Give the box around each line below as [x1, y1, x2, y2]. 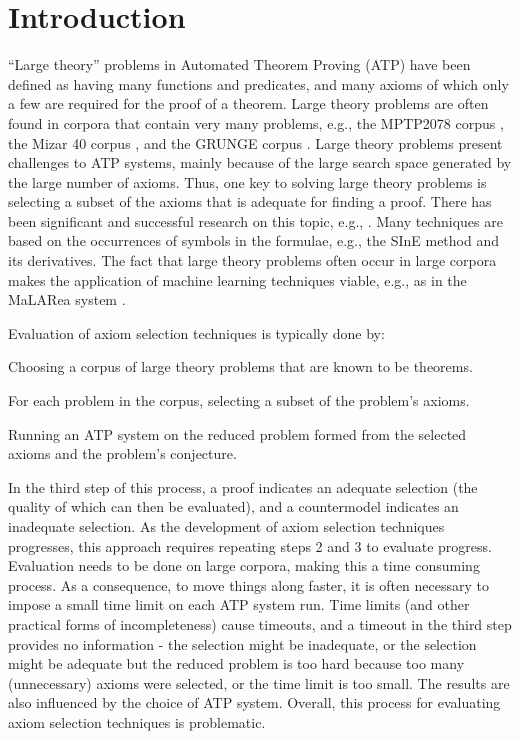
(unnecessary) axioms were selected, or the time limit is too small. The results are [8, 672, 510, 693]
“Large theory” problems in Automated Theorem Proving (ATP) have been [8, 54, 471, 75]
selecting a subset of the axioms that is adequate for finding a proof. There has [8, 191, 492, 212]
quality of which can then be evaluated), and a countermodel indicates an [8, 496, 459, 517]
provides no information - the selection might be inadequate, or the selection [8, 633, 477, 654]
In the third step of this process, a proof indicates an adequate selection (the [8, 476, 478, 497]
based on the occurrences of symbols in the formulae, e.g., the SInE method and [8, 230, 500, 251]
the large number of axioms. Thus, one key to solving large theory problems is [8, 171, 487, 192]
